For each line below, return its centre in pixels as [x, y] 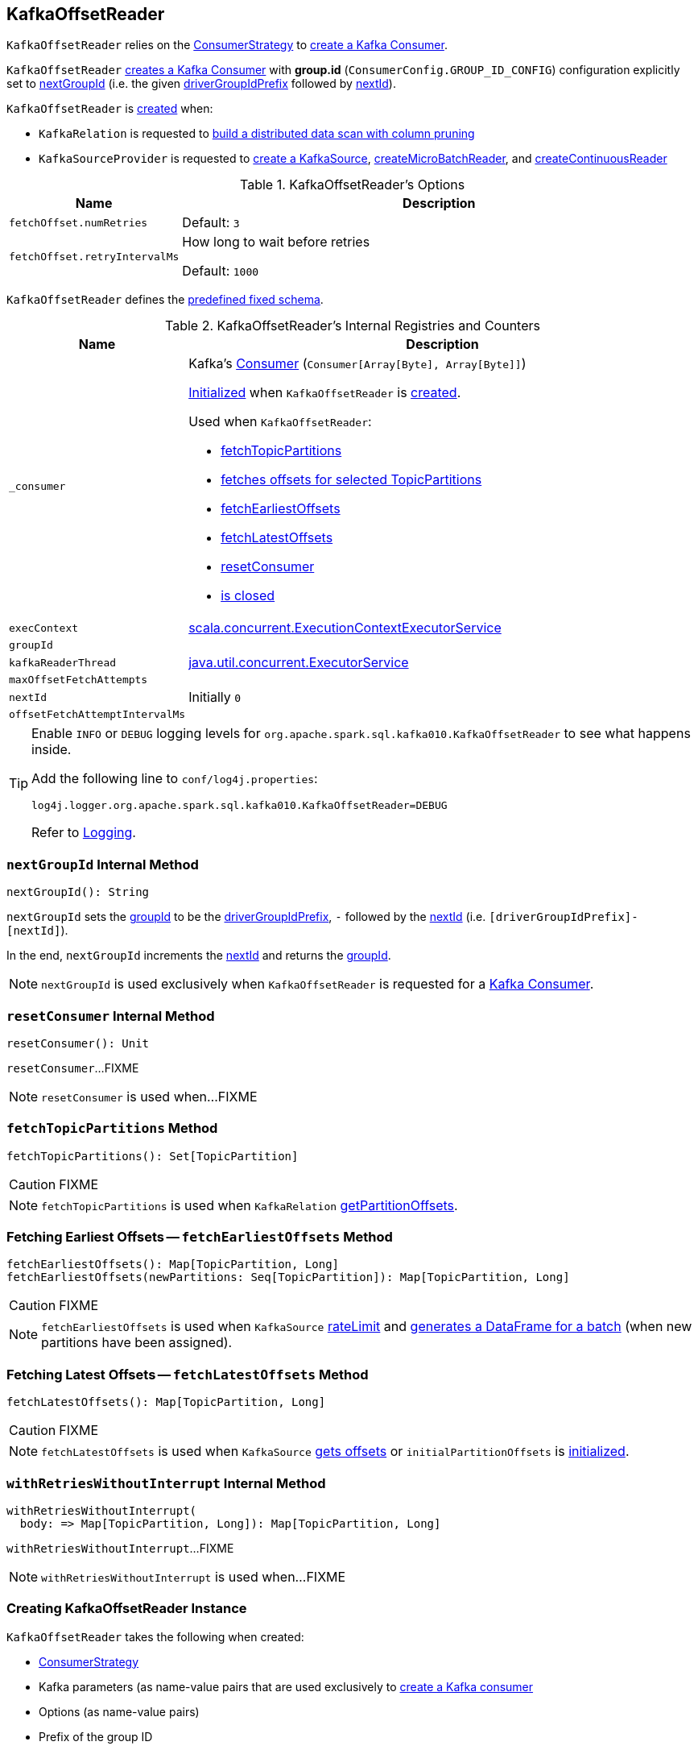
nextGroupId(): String [78, 892]
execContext [44, 628]
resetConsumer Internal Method [111, 1016]
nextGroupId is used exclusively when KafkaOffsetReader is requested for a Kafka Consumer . [318, 984]
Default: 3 [211, 223]
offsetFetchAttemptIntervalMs [97, 715]
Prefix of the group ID [96, 1736]
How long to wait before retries [276, 242]
